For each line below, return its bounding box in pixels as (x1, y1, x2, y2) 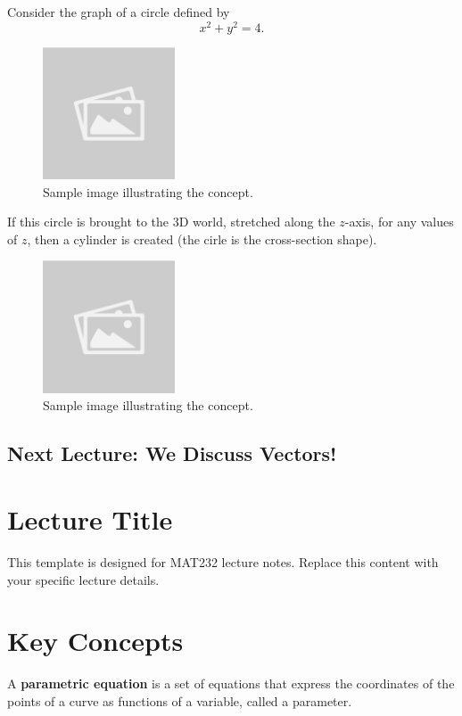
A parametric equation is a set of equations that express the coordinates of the (7, 674, 455, 693)
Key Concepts (7, 622, 184, 659)
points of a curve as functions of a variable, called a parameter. (7, 691, 352, 710)
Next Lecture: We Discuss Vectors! (7, 440, 337, 467)
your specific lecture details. (7, 570, 160, 588)
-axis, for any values (344, 212, 454, 231)
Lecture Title (7, 500, 173, 537)
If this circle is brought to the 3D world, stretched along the (7, 212, 335, 231)
